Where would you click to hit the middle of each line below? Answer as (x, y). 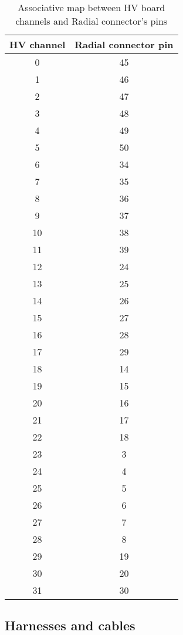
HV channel (38, 44)
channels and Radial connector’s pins (91, 21)
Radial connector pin (124, 44)
